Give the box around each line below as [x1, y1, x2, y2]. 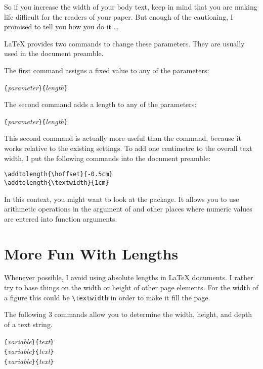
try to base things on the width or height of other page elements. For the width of [4, 282, 258, 293]
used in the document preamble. [4, 48, 104, 59]
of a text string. [4, 319, 53, 329]
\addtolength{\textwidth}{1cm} [4, 179, 109, 186]
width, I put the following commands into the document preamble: [4, 152, 211, 163]
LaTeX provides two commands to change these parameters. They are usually [4, 38, 245, 48]
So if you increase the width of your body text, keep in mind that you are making [4, 2, 257, 12]
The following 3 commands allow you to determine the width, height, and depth [4, 309, 252, 320]
